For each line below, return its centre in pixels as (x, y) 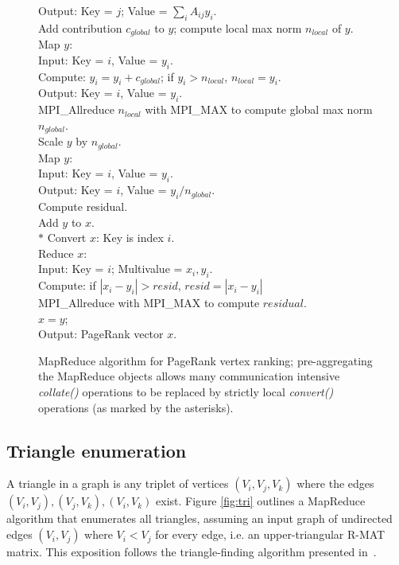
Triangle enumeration (97, 450)
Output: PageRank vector (101, 334)
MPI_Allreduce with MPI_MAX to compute (149, 303)
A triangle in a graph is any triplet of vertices (118, 483)
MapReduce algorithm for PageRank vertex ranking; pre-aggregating (205, 360)
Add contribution (80, 27)
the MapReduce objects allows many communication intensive (189, 376)
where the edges (335, 483)
